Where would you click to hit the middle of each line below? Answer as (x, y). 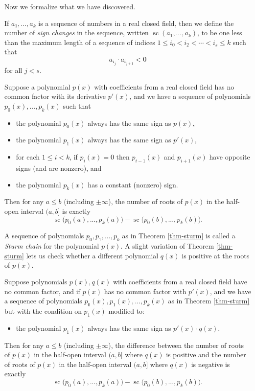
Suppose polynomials (36, 281)
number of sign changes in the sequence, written (77, 33)
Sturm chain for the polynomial (52, 246)
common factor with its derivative (55, 96)
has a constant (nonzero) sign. (133, 184)
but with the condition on (43, 310)
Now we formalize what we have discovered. (70, 6)
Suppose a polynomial (37, 86)
